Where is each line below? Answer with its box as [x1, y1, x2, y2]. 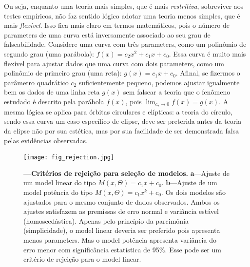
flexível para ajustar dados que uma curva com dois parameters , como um [4, 58, 224, 68]
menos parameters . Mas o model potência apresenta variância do [23, 234, 216, 245]
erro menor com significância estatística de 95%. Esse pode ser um [23, 244, 221, 254]
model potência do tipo [23, 187, 93, 197]
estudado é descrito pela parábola [4, 96, 104, 106]
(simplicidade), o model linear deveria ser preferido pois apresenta [23, 225, 220, 235]
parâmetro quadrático [4, 77, 69, 87]
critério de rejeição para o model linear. [23, 254, 141, 264]
